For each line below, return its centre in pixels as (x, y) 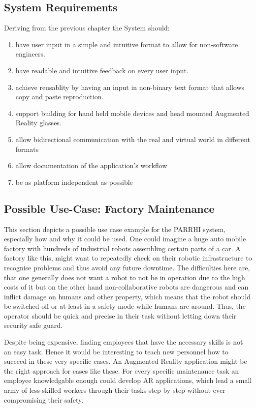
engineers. (30, 54)
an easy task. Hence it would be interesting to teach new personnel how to (116, 351)
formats (27, 149)
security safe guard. (33, 325)
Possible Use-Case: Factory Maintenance (109, 208)
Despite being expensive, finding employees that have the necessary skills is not (124, 342)
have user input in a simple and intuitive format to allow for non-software (127, 44)
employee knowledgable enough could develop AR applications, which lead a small (128, 380)
